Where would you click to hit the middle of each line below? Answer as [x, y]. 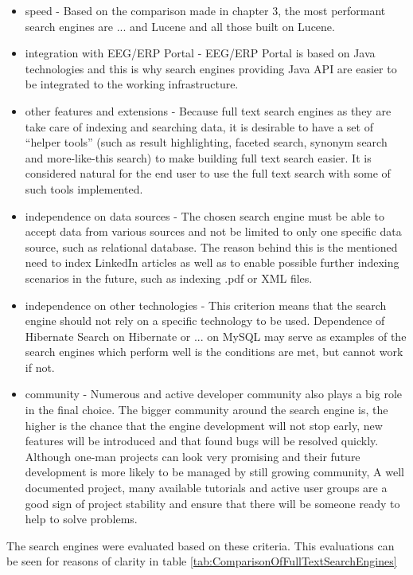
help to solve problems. [81, 519]
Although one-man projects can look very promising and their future [193, 456]
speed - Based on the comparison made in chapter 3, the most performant [205, 10]
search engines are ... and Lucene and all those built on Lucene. [180, 26]
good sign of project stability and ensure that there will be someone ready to [212, 503]
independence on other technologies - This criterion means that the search [206, 305]
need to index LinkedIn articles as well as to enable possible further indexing [212, 262]
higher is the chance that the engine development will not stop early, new [204, 425]
